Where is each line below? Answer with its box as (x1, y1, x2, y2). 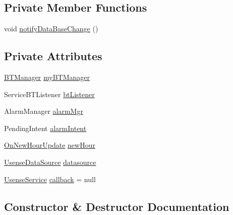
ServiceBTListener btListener (4, 89, 95, 99)
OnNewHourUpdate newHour (4, 140, 95, 150)
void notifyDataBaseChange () (4, 23, 98, 34)
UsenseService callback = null (4, 174, 96, 184)
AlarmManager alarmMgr (4, 106, 83, 116)
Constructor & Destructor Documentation (4, 198, 229, 214)
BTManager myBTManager (4, 72, 90, 82)
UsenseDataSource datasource (4, 156, 96, 167)
